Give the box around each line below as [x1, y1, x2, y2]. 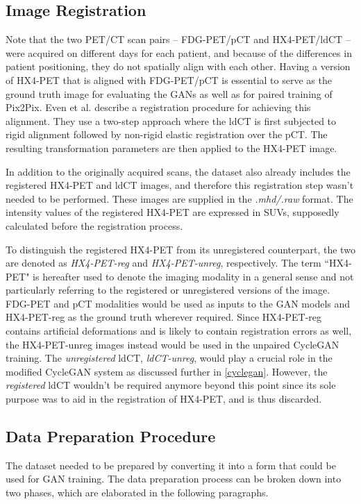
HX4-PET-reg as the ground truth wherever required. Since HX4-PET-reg [6, 310, 322, 324]
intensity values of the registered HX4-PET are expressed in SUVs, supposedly [6, 205, 339, 219]
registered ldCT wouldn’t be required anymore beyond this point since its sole [6, 378, 336, 392]
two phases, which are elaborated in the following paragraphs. [6, 485, 269, 500]
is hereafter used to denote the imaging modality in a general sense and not [33, 269, 354, 283]
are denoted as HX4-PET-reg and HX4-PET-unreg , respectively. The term [6, 255, 321, 270]
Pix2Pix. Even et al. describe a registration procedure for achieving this [6, 100, 311, 115]
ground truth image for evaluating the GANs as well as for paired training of [6, 86, 333, 101]
